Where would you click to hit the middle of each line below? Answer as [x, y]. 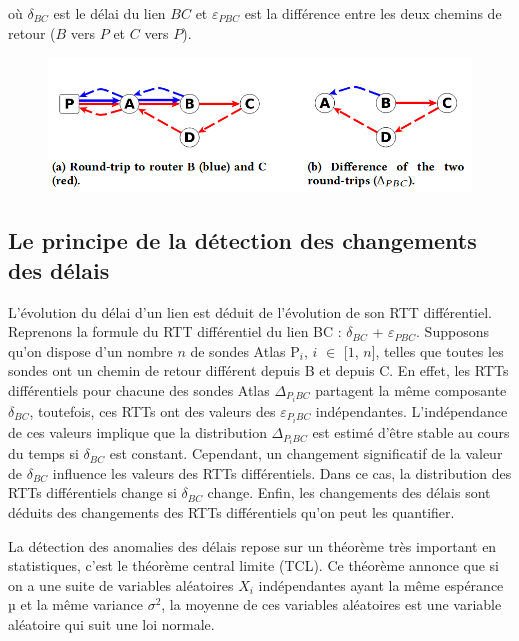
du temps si [43, 453]
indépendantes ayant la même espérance [381, 584]
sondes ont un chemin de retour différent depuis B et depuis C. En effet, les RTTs [258, 370]
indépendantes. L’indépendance [411, 411]
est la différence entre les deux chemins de [373, 13]
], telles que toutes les [437, 350]
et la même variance [81, 604]
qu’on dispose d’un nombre [90, 350]
